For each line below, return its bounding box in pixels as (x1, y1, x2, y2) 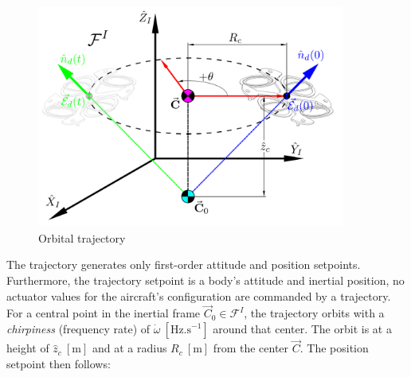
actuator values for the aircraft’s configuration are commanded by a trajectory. (6, 287, 391, 304)
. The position (299, 340, 369, 356)
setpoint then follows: (6, 355, 111, 371)
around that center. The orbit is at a (213, 321, 392, 337)
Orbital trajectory (38, 229, 126, 246)
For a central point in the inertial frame (6, 305, 201, 321)
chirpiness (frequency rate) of (6, 321, 151, 337)
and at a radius (92, 340, 167, 356)
